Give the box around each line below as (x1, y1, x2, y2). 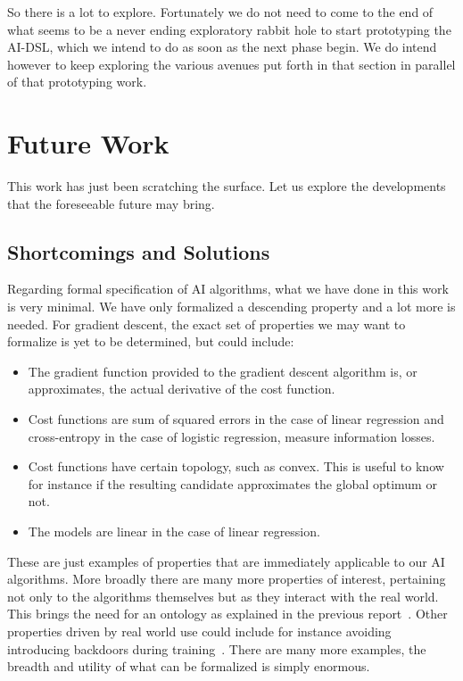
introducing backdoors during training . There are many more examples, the (7, 639, 426, 658)
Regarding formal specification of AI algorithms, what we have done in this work (7, 279, 449, 298)
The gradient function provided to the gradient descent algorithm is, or (28, 361, 418, 380)
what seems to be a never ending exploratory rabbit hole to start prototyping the (7, 20, 451, 38)
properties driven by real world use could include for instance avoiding (7, 621, 392, 640)
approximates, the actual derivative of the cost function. (28, 379, 335, 398)
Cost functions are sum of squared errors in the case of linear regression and (28, 410, 444, 428)
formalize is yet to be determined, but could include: (7, 332, 294, 351)
